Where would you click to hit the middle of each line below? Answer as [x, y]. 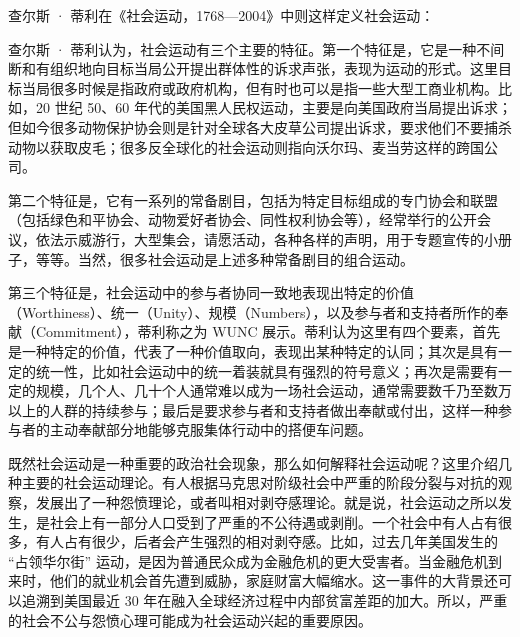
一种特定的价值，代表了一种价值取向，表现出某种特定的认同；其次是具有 [259, 350]
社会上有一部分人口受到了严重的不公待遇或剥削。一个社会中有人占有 [273, 521]
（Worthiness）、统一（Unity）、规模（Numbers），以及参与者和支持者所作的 [251, 311]
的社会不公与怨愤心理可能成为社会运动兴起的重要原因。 [190, 619]
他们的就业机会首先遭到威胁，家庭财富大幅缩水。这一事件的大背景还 [273, 580]
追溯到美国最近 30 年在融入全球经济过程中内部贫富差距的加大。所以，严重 [264, 600]
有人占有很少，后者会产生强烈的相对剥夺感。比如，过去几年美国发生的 [266, 541]
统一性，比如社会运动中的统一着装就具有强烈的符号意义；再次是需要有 [266, 370]
